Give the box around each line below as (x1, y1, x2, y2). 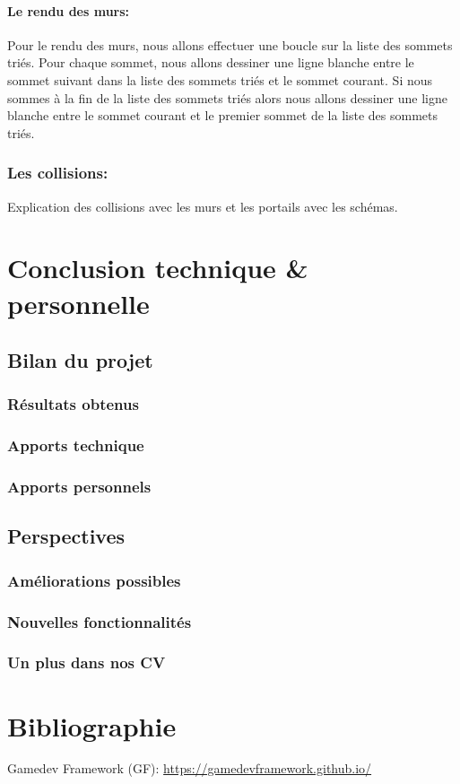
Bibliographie (7, 707, 177, 744)
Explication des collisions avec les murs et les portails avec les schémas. (7, 196, 398, 215)
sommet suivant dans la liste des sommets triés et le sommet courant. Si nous (7, 70, 433, 89)
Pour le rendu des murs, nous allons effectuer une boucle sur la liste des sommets (7, 35, 453, 54)
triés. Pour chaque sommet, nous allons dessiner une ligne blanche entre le (7, 53, 414, 72)
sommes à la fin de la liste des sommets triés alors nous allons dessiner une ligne (7, 88, 447, 107)
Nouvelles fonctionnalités (7, 610, 192, 632)
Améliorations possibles (7, 569, 181, 591)
